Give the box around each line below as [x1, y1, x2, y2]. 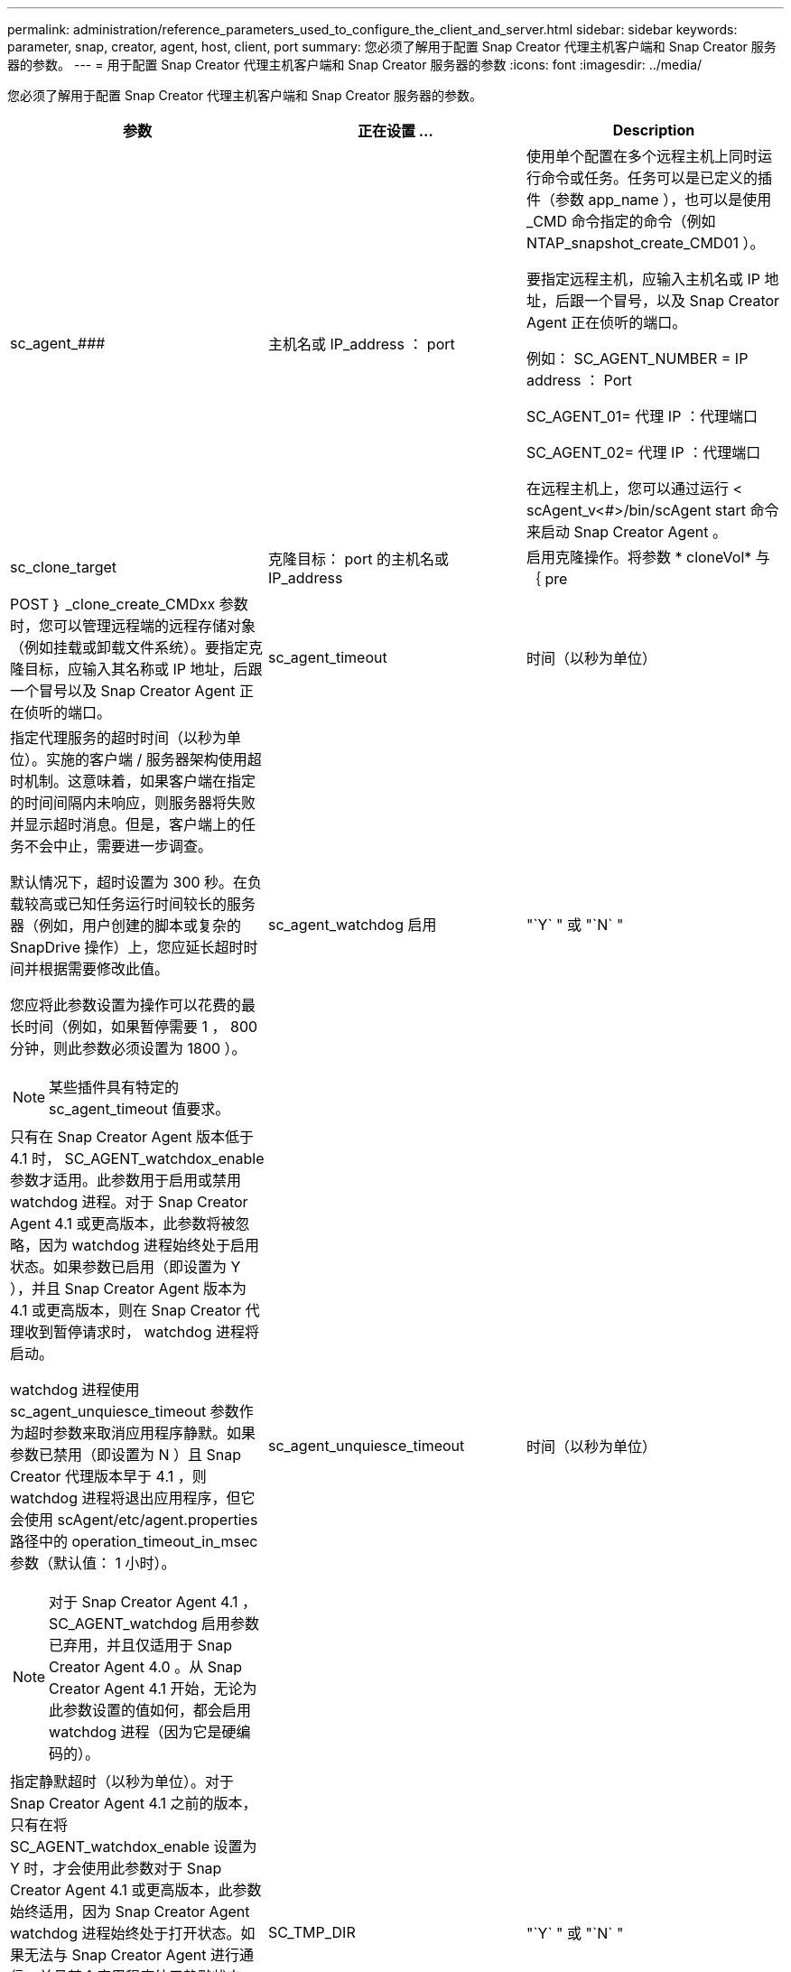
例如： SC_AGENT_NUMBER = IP [526, 349, 749, 367]
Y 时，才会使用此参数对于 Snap [10, 1859, 222, 1877]
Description [612, 121, 695, 139]
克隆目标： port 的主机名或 [267, 550, 449, 568]
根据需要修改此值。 [39, 960, 170, 978]
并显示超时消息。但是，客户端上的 [10, 815, 242, 833]
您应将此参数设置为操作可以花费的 [10, 996, 242, 1014]
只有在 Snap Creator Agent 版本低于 [10, 1128, 254, 1146]
